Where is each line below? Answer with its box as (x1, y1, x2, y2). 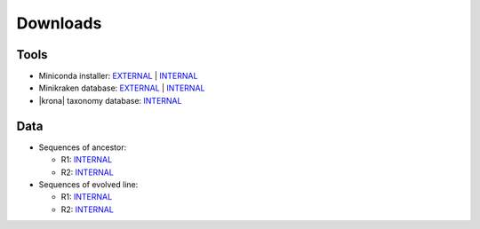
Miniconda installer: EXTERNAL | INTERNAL (38, 71, 198, 82)
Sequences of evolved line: (38, 178, 139, 190)
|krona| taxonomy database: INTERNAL (38, 95, 182, 106)
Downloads (16, 13, 102, 33)
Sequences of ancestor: (38, 142, 127, 153)
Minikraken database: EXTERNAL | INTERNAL (38, 83, 205, 93)
